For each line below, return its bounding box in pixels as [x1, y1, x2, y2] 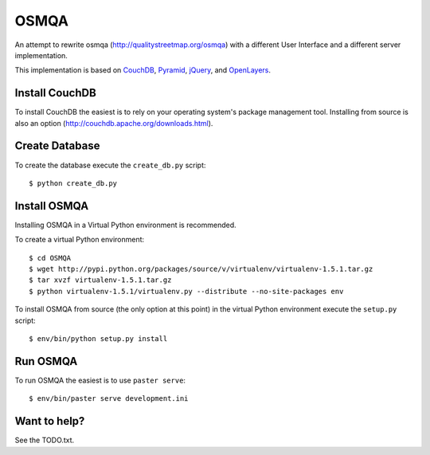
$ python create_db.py [29, 178, 118, 187]
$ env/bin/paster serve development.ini [29, 394, 189, 403]
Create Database [14, 139, 100, 153]
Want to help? [14, 414, 85, 428]
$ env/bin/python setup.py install [29, 334, 168, 343]
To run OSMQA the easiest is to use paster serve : [14, 375, 186, 385]
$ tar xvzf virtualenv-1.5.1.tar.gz [29, 276, 172, 284]
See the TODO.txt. [14, 435, 75, 445]
